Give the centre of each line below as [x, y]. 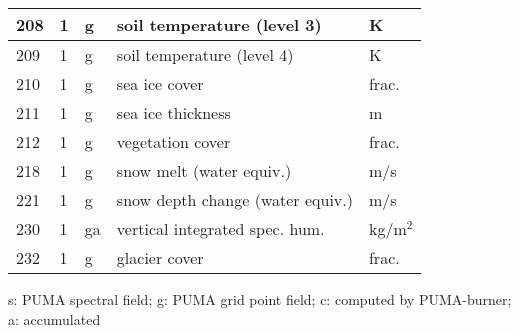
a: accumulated [54, 318]
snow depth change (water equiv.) [234, 199]
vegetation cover [173, 141]
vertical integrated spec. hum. [220, 228]
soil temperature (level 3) [219, 24]
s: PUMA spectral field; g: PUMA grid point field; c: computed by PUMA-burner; [260, 299]
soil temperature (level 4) [205, 54]
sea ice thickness [173, 112]
